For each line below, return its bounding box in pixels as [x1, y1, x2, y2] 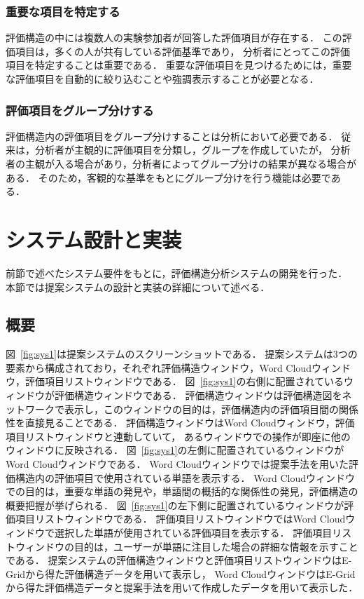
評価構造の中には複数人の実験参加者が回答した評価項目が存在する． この [6, 30, 342, 45]
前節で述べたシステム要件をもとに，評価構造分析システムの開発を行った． [6, 265, 348, 280]
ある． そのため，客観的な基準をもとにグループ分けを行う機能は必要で [6, 170, 331, 184]
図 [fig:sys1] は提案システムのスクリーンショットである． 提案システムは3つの [6, 346, 358, 361]
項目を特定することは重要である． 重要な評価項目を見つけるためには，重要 [6, 58, 352, 72]
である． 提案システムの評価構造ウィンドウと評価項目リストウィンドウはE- [6, 553, 352, 567]
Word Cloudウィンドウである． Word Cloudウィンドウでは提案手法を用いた [6, 457, 349, 471]
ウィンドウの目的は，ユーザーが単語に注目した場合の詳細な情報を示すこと [15, 539, 358, 553]
